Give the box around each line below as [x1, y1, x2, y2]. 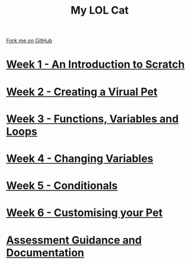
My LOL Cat [70, 4, 129, 17]
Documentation [6, 246, 85, 259]
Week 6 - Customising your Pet [6, 206, 163, 220]
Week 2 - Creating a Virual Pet [6, 85, 158, 98]
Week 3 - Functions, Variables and [6, 112, 179, 125]
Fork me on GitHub [6, 37, 52, 44]
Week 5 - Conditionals [6, 179, 118, 193]
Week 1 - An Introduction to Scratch [6, 58, 185, 71]
